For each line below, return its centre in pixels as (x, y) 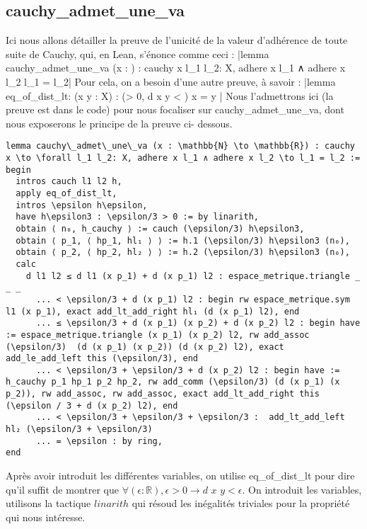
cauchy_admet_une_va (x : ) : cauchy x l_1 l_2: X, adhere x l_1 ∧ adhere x (176, 68)
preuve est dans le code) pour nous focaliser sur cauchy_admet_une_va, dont (175, 109)
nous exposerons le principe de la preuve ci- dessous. (119, 123)
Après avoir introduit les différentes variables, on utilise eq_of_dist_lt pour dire (180, 476)
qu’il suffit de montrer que (62, 489)
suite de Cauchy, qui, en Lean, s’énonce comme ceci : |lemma (138, 53)
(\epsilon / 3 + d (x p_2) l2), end (92, 405)
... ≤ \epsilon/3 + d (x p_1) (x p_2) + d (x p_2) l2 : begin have (198, 323)
